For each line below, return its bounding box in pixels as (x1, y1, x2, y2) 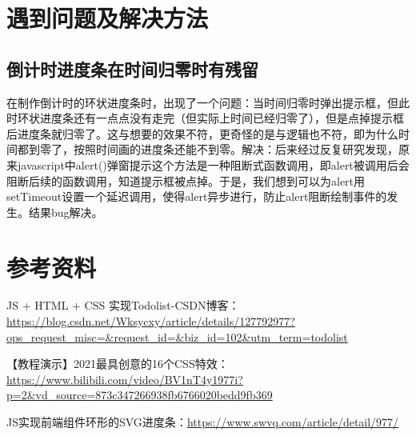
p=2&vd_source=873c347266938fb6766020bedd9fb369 (6, 386, 273, 403)
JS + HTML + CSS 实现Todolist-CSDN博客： (6, 297, 240, 314)
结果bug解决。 (28, 203, 103, 220)
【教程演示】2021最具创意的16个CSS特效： (6, 355, 229, 372)
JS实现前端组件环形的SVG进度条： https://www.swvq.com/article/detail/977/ (6, 414, 399, 430)
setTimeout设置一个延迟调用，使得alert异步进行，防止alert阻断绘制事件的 (6, 188, 387, 205)
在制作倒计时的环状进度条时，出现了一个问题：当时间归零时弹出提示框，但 (6, 94, 398, 110)
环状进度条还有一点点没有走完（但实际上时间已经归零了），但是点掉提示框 (17, 110, 404, 126)
